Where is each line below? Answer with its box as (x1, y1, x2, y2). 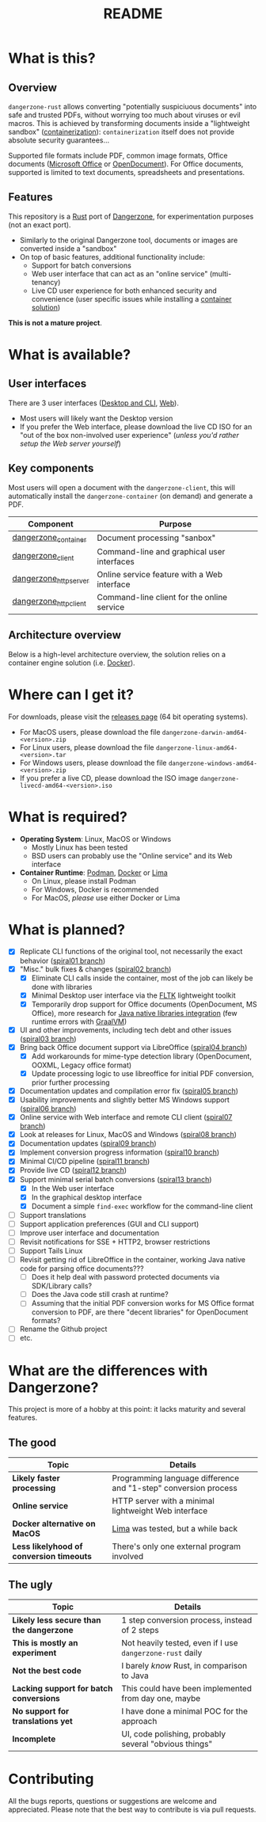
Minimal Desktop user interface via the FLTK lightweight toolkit (31, 991, 236, 1000)
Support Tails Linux (19, 1246, 83, 1255)
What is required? (8, 808, 128, 826)
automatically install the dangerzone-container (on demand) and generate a (8, 491, 253, 500)
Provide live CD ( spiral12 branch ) (19, 1166, 127, 1175)
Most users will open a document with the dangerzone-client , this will (8, 482, 236, 492)
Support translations (19, 1210, 87, 1219)
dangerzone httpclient (12, 595, 87, 608)
